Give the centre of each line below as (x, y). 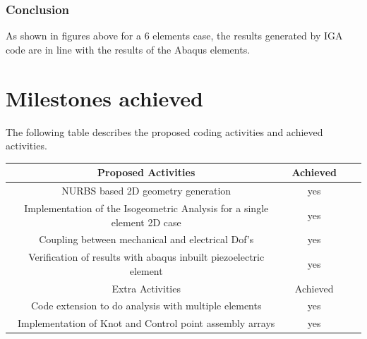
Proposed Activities (146, 172)
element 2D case (146, 222)
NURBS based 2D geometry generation (146, 191)
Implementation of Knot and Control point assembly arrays (146, 323)
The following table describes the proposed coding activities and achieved (164, 131)
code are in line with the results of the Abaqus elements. (128, 49)
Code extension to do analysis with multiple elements (146, 306)
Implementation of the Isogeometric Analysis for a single (146, 208)
